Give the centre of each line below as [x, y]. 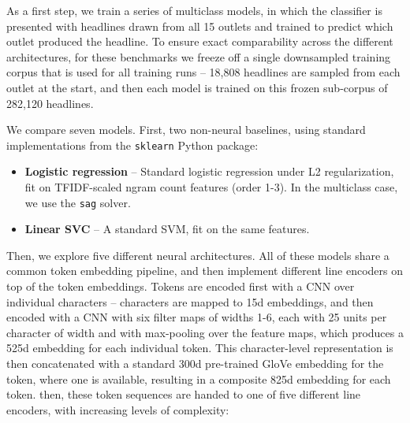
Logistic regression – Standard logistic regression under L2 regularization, [209, 171]
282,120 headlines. [50, 103]
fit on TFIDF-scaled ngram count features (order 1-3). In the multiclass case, [211, 187]
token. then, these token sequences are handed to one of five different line [184, 394]
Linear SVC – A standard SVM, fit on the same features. [167, 229]
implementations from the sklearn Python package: [132, 145]
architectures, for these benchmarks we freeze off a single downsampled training [199, 56]
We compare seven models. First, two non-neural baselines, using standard [186, 130]
